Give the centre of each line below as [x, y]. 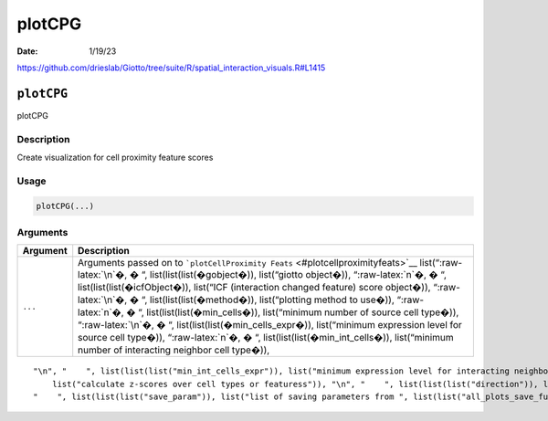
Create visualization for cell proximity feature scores [115, 157]
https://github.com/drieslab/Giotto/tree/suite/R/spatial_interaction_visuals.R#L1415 [171, 68]
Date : [27, 51]
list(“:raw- [441, 263]
